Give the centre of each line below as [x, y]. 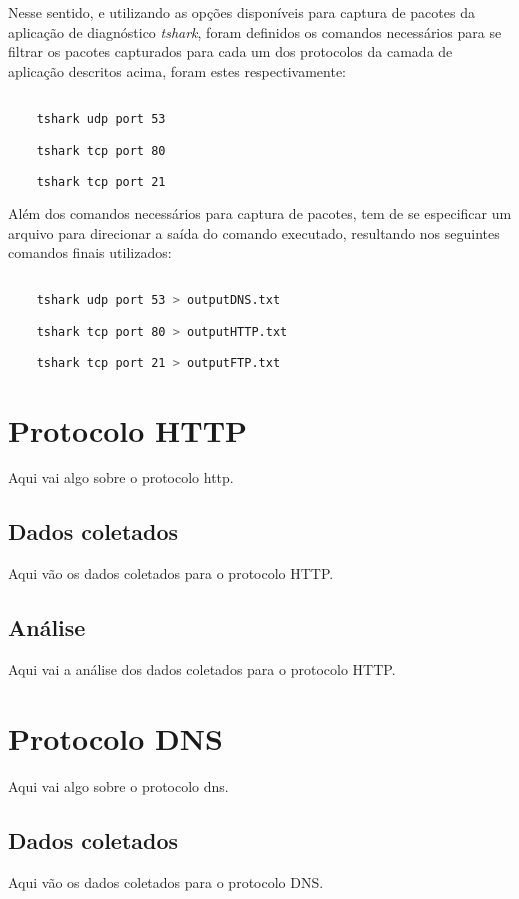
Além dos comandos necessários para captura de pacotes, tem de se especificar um [260, 212]
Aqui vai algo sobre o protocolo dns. [118, 785]
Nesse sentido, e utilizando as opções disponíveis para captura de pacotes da [241, 12]
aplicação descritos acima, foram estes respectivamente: [177, 70]
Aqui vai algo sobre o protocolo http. [121, 477]
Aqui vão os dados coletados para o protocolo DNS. [166, 881]
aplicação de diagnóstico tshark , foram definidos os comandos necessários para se [255, 31]
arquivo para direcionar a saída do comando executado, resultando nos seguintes [254, 232]
